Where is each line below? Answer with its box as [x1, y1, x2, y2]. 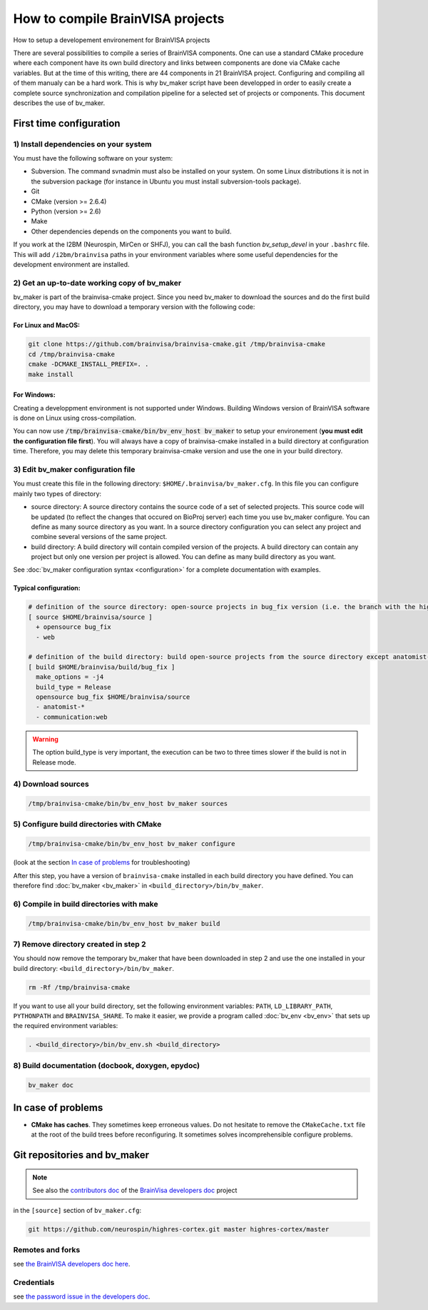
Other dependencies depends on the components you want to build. [31, 227, 232, 236]
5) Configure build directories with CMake [13, 820, 162, 830]
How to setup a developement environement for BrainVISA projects [13, 36, 210, 44]
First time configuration [13, 117, 121, 129]
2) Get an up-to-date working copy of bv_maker [13, 278, 182, 288]
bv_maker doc [28, 1081, 74, 1089]
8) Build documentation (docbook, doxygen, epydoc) [13, 1060, 200, 1070]
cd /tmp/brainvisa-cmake [28, 350, 116, 358]
